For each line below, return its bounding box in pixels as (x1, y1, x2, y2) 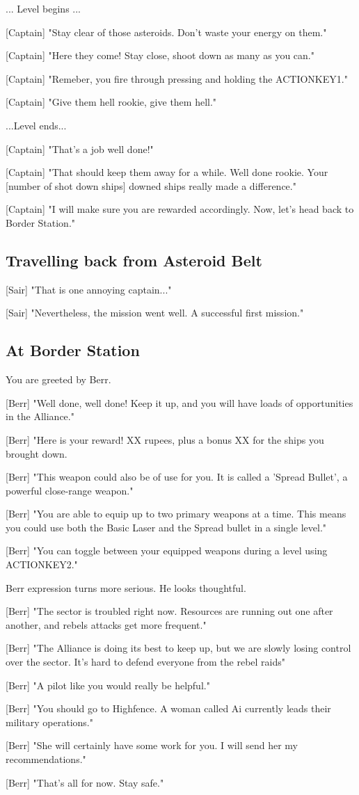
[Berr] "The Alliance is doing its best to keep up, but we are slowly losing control (6, 641, 351, 655)
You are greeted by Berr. (6, 372, 111, 387)
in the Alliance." (6, 409, 74, 424)
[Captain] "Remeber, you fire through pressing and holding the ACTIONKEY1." (6, 71, 348, 86)
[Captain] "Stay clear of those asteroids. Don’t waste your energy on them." (6, 24, 327, 39)
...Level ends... (6, 118, 67, 132)
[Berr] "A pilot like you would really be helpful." (6, 677, 210, 692)
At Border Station (6, 339, 140, 361)
